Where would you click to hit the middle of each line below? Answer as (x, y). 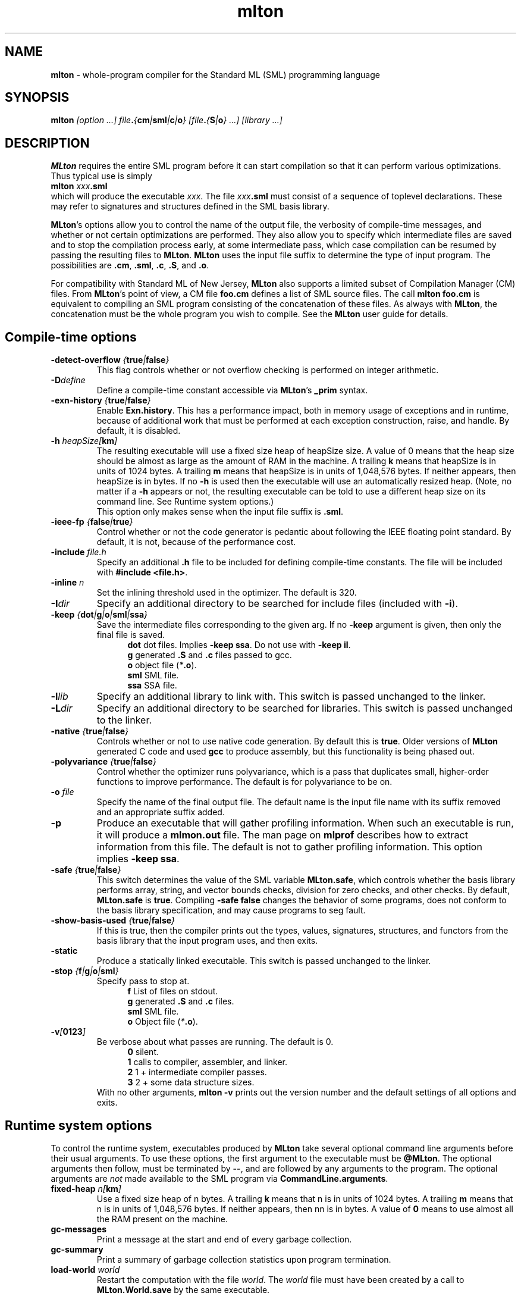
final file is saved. (131, 635)
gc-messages (79, 1229)
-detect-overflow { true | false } (110, 360)
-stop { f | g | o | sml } (85, 971)
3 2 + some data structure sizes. (191, 1082)
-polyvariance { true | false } (103, 762)
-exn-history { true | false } (101, 400)
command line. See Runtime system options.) (185, 502)
